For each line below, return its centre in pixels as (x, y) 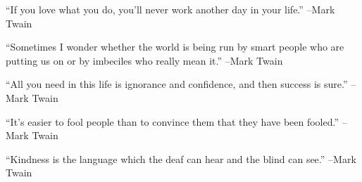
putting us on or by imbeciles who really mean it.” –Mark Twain (144, 60)
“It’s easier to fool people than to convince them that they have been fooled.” (173, 121)
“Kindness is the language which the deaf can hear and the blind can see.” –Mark (181, 158)
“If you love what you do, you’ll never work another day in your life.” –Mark (170, 9)
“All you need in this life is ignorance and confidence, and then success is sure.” (177, 84)
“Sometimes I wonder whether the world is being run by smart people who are (175, 47)
